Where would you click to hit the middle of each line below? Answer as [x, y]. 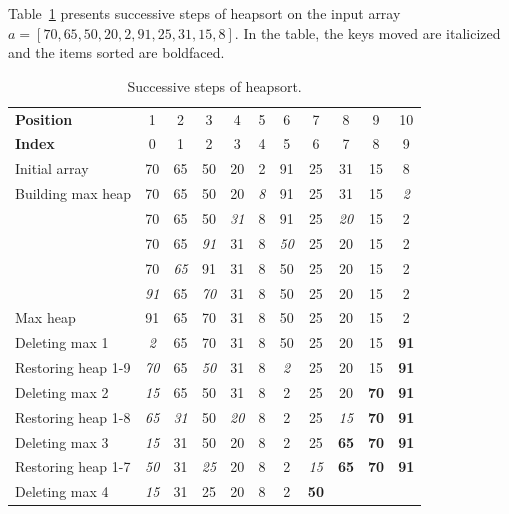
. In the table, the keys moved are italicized [367, 32]
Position [44, 118]
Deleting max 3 [62, 441]
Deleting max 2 [62, 391]
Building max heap [73, 193]
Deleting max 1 [62, 342]
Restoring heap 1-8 [73, 416]
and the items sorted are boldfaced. [116, 52]
